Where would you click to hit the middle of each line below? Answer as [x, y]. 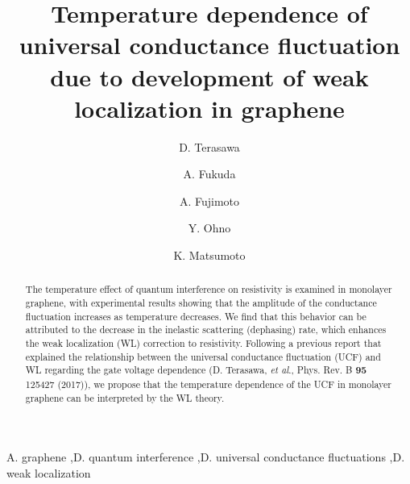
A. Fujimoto [209, 200]
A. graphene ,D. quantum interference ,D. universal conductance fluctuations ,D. [206, 457]
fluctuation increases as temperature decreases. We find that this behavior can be [196, 316]
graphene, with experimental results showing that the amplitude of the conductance [201, 303]
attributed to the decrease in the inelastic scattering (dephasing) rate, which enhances [206, 330]
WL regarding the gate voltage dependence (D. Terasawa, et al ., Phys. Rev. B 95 [196, 370]
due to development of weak [209, 76]
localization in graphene [209, 108]
